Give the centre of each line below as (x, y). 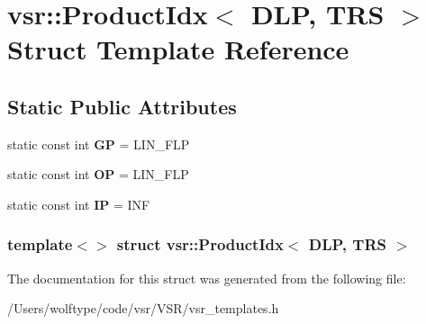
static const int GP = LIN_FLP (99, 144)
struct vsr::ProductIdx (200, 244)
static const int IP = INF (79, 204)
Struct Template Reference (178, 49)
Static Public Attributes (122, 106)
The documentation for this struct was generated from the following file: (207, 278)
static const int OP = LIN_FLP (98, 174)
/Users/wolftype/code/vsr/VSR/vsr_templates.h (143, 308)
